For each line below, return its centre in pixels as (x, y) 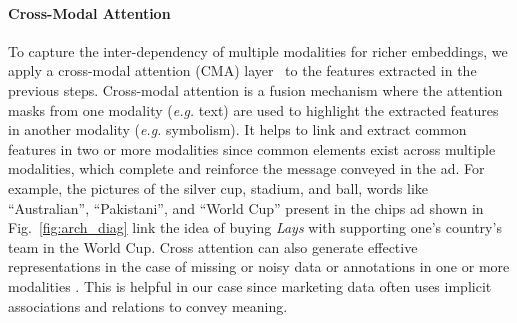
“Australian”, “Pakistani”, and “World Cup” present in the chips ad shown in (246, 207)
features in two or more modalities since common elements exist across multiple (252, 148)
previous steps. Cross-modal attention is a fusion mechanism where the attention (255, 89)
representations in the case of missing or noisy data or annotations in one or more (259, 266)
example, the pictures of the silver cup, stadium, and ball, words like (218, 187)
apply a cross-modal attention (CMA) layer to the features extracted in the (242, 70)
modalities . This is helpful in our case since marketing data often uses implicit (250, 285)
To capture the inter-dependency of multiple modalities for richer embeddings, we (258, 50)
